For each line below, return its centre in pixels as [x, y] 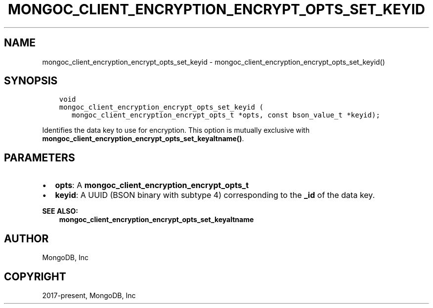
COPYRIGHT [35, 276]
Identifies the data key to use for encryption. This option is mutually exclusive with [176, 130]
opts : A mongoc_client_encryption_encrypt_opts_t [152, 185]
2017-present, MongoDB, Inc [89, 295]
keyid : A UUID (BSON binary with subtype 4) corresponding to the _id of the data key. [215, 195]
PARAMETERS [40, 157]
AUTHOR [26, 238]
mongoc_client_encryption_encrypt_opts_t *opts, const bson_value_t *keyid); [226, 115]
